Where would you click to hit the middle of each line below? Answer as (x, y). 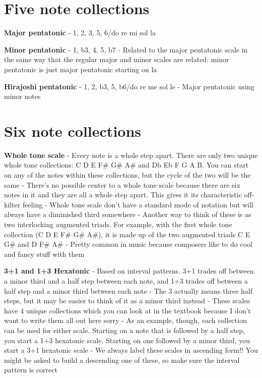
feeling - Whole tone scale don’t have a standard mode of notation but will (138, 204)
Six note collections (73, 130)
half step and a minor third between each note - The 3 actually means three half (128, 290)
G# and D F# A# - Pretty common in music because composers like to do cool (128, 244)
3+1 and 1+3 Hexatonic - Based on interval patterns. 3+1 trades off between (129, 271)
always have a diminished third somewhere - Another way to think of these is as (128, 214)
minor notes (22, 96)
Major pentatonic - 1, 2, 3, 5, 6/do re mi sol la (80, 33)
